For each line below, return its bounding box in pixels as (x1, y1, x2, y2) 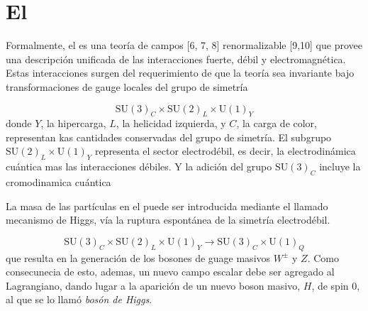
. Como (307, 250, 339, 265)
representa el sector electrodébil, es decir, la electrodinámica (94, 143, 356, 158)
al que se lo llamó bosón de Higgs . (6, 292, 152, 307)
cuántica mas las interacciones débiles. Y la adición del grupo (6, 159, 272, 174)
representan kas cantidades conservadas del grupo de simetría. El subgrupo (6, 129, 332, 144)
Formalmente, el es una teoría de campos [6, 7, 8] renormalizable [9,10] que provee (6, 38, 362, 53)
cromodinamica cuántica (6, 175, 111, 190)
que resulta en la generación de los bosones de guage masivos (6, 250, 271, 265)
